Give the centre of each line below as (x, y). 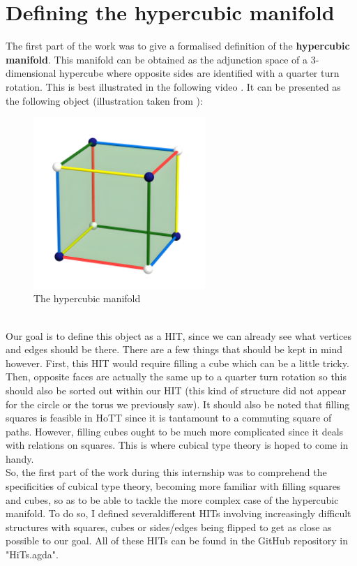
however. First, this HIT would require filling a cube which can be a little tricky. (177, 363)
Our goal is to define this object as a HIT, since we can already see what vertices (178, 335)
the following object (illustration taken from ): (104, 100)
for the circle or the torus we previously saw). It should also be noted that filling (178, 404)
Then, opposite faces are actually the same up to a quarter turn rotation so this (176, 377)
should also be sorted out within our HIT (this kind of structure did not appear (176, 390)
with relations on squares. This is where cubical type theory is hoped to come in (177, 445)
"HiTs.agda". (32, 554)
